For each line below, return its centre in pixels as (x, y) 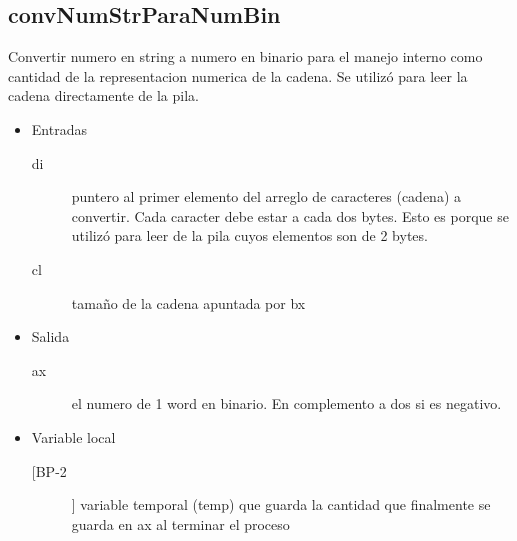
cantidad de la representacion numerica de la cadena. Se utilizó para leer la (238, 75)
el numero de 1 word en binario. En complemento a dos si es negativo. (286, 403)
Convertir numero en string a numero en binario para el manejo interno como (245, 56)
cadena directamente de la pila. (103, 95)
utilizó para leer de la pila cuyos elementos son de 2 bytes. (249, 235)
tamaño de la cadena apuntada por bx (188, 302)
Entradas (59, 128)
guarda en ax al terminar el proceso (180, 523)
